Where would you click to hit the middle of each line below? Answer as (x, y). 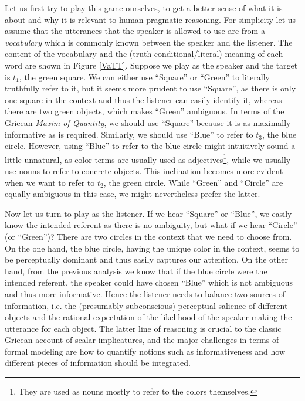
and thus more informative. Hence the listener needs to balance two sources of (145, 293)
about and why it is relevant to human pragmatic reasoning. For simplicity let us (150, 19)
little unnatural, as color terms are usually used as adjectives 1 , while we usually (148, 158)
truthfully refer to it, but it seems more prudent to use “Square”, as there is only (150, 88)
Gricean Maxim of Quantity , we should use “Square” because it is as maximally (148, 122)
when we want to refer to (50, 182)
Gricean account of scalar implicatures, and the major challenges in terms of (142, 340)
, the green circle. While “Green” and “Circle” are (193, 182)
